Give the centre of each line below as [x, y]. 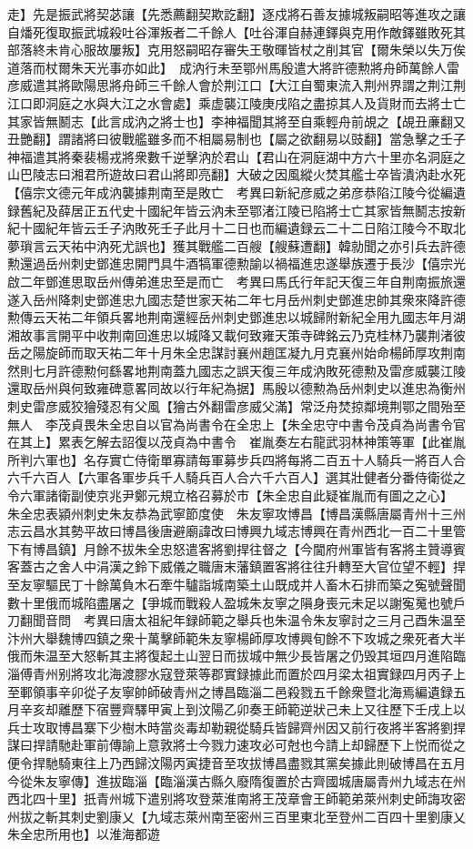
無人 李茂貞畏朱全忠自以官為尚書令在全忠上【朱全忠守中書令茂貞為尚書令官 [236, 424]
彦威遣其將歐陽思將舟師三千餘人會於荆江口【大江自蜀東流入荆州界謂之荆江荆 [236, 85]
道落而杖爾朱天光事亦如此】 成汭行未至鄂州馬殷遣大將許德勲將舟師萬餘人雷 [233, 67]
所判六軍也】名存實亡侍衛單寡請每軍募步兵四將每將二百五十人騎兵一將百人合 [236, 459]
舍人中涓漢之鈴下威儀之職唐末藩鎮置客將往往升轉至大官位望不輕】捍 [262, 566]
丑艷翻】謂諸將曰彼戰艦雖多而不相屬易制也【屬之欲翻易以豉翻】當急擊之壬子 [236, 139]
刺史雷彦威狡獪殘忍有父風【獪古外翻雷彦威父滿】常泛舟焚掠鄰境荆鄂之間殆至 [236, 406]
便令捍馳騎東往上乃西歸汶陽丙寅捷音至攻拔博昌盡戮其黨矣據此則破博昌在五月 [236, 762]
